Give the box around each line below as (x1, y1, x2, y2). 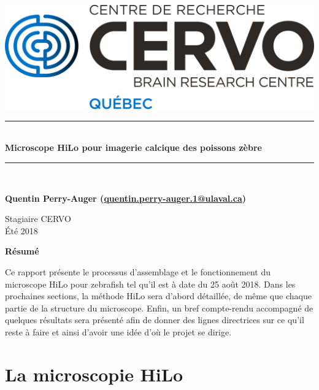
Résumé (5, 245, 39, 258)
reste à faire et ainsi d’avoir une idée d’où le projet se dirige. (5, 326, 232, 338)
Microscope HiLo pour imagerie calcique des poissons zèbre (5, 141, 262, 154)
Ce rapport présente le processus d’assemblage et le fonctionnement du (5, 266, 271, 278)
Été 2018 (5, 224, 38, 237)
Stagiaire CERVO (5, 212, 71, 225)
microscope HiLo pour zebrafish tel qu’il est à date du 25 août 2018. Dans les (5, 277, 296, 290)
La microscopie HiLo (5, 361, 183, 386)
